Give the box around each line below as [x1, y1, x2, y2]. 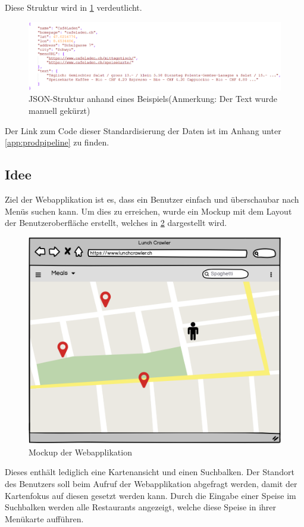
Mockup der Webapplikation [29, 445, 132, 458]
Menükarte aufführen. [5, 512, 84, 525]
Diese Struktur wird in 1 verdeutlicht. [5, 1, 142, 13]
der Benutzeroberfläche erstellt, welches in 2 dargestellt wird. [5, 216, 227, 229]
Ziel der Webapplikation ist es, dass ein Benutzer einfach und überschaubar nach [5, 193, 299, 205]
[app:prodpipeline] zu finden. [5, 136, 109, 148]
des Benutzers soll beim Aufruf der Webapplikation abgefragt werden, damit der [5, 477, 297, 489]
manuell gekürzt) [29, 104, 90, 116]
